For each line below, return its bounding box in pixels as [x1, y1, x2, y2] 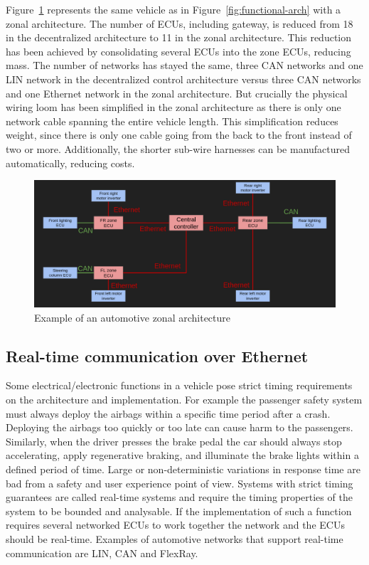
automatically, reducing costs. [6, 155, 135, 170]
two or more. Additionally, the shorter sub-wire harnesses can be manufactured [6, 141, 351, 156]
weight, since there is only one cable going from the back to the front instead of [6, 127, 352, 142]
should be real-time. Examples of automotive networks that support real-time [6, 531, 343, 546]
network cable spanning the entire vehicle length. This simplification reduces [6, 113, 338, 128]
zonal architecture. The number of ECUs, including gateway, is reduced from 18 [6, 16, 353, 31]
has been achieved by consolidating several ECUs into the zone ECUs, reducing [6, 43, 351, 58]
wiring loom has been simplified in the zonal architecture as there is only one [6, 100, 341, 115]
